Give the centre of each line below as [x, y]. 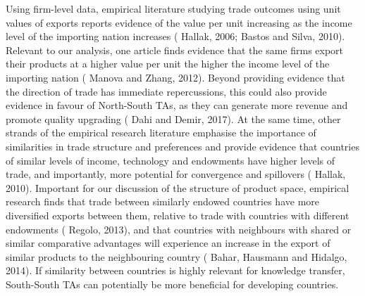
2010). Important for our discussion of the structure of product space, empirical [178, 187]
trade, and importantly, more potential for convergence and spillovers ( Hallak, [176, 174]
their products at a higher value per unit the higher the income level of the [168, 64]
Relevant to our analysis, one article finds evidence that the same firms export [175, 50]
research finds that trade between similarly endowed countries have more [163, 201]
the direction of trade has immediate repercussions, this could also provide [166, 91]
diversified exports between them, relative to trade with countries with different [178, 215]
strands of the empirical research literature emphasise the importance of [161, 133]
